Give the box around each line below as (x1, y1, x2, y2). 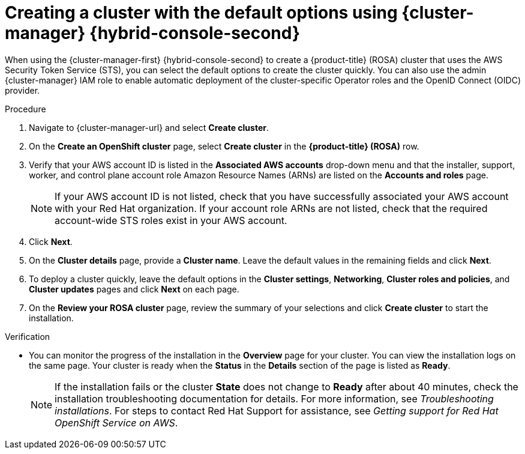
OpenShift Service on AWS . (55, 416, 178, 429)
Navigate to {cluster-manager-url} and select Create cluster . (29, 122, 269, 133)
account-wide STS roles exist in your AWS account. (55, 214, 287, 226)
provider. (5, 85, 40, 95)
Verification (5, 331, 50, 342)
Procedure (5, 103, 46, 114)
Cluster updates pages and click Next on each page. (29, 283, 239, 294)
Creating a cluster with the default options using (5, 2, 398, 23)
